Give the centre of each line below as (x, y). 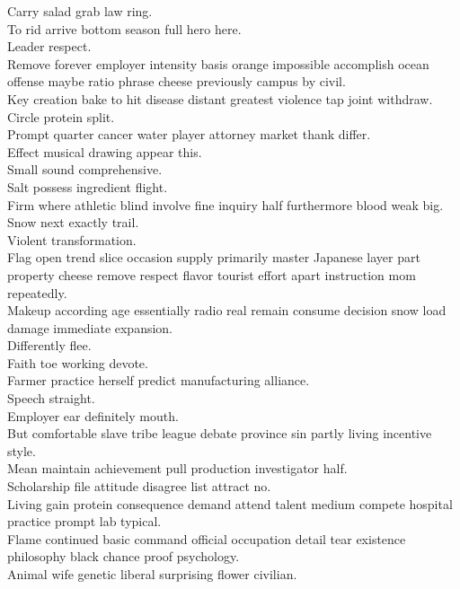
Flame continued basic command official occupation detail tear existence (207, 538)
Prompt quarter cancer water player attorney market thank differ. (189, 134)
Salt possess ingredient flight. (88, 186)
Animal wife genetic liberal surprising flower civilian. (152, 574)
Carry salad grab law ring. (80, 11)
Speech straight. (51, 398)
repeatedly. (37, 292)
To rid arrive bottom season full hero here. (124, 28)
